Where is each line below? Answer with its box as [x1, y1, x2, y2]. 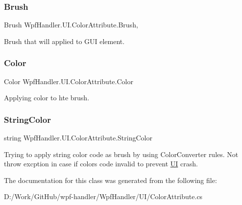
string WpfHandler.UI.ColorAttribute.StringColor [4, 133, 152, 143]
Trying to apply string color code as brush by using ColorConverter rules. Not [4, 149, 239, 159]
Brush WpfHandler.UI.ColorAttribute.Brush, [4, 20, 138, 30]
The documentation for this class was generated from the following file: [4, 175, 217, 185]
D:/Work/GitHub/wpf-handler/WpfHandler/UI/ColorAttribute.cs [4, 191, 203, 202]
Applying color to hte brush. [4, 92, 90, 103]
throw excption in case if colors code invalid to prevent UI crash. [4, 159, 198, 169]
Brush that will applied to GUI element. [4, 36, 125, 46]
